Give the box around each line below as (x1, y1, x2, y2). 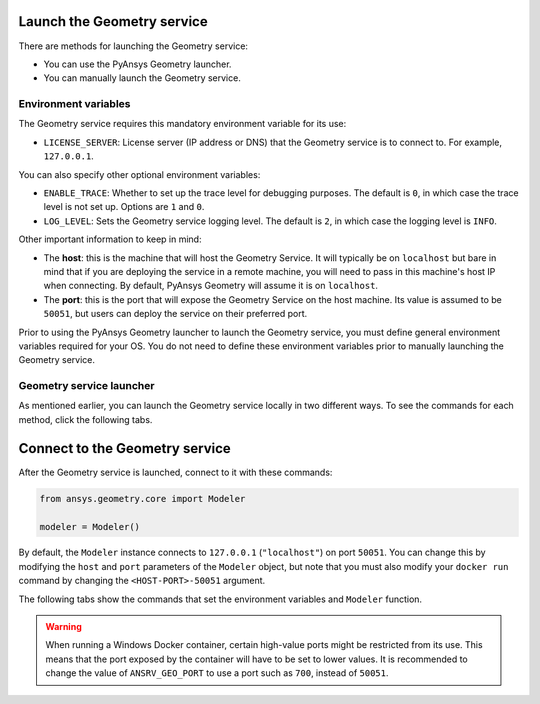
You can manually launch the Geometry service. (43, 72, 242, 84)
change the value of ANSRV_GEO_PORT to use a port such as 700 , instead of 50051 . (45, 667, 389, 679)
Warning (45, 621, 82, 633)
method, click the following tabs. (18, 413, 153, 425)
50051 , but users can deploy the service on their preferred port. (43, 308, 308, 320)
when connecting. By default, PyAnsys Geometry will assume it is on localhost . (43, 280, 379, 292)
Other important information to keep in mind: (18, 233, 202, 245)
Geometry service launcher (18, 379, 155, 393)
